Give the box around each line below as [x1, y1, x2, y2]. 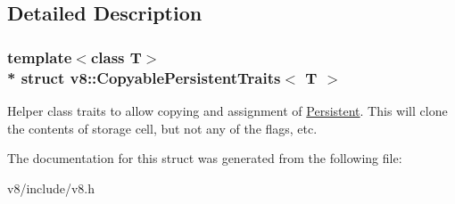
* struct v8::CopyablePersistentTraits [7, 66, 281, 88]
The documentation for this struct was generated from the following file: [7, 149, 402, 167]
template [7, 45, 72, 68]
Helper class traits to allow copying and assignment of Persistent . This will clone [7, 101, 448, 119]
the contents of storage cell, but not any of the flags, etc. [7, 118, 318, 137]
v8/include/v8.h [7, 178, 95, 197]
